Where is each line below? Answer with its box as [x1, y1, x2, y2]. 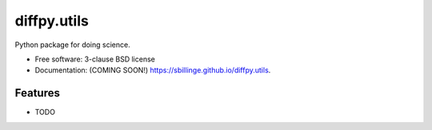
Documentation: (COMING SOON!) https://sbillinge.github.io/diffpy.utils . [34, 65, 271, 75]
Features [14, 86, 60, 100]
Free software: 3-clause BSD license [34, 54, 155, 64]
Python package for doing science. [14, 40, 131, 49]
